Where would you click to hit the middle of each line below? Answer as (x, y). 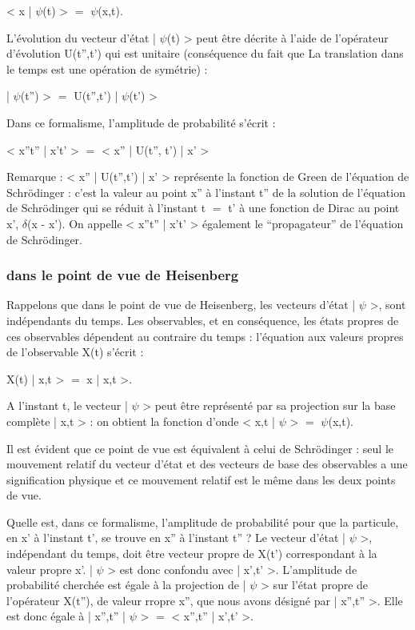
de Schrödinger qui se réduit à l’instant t (106, 208)
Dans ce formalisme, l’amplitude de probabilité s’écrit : (141, 122)
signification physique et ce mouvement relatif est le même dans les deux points (201, 479)
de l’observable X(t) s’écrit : (75, 352)
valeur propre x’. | (50, 569)
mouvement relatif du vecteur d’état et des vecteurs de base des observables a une (207, 464)
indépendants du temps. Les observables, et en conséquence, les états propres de (203, 320)
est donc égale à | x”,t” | (66, 616)
